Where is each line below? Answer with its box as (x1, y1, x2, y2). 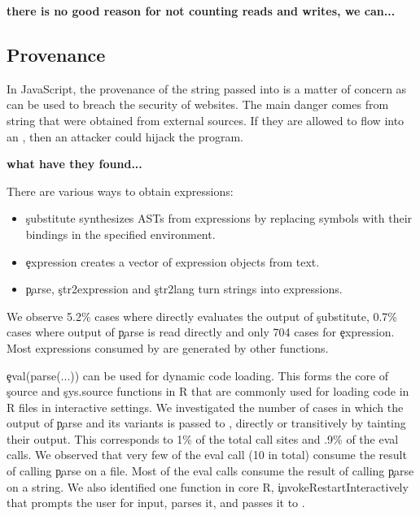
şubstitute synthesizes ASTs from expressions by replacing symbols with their (25, 210, 413, 227)
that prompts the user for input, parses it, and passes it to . (7, 494, 305, 511)
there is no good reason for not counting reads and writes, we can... (7, 2, 396, 19)
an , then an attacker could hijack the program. (7, 128, 244, 145)
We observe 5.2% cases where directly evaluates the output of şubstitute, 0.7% (7, 307, 398, 324)
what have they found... (7, 155, 142, 172)
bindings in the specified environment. (25, 225, 216, 242)
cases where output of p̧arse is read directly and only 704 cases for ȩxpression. (7, 323, 395, 340)
